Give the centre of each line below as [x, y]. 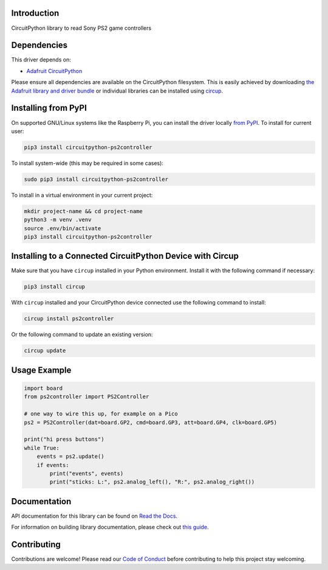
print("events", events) [87, 473]
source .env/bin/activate [63, 228]
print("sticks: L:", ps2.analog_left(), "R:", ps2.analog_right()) [152, 482]
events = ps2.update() [70, 456]
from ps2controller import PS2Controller [87, 397]
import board [43, 388]
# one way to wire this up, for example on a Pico [101, 414]
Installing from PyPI [49, 108]
